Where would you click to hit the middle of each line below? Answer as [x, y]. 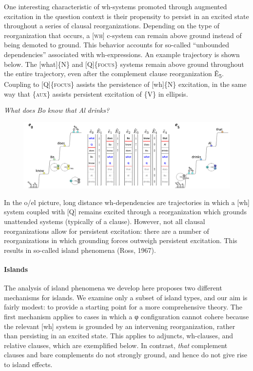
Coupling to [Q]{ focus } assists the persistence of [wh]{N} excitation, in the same [125, 84]
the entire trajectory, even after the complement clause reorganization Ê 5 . [114, 74]
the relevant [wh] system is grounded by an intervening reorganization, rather [120, 326]
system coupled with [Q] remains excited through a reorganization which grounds [125, 212]
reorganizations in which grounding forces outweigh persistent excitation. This [121, 240]
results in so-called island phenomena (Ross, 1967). [80, 250]
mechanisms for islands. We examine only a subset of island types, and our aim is [126, 297]
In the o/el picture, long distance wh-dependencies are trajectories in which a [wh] [127, 202]
